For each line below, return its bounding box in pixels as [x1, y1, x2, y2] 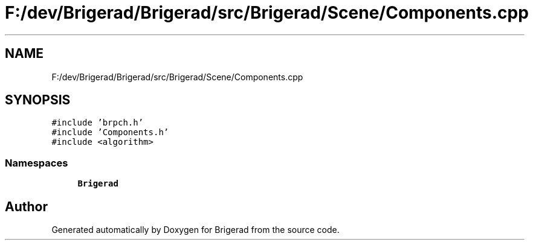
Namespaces [5, 156, 68, 169]
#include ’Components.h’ [51, 127, 169, 138]
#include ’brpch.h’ [51, 118, 144, 128]
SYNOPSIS [5, 92, 71, 108]
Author [5, 199, 48, 214]
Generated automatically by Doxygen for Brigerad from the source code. [51, 224, 340, 235]
